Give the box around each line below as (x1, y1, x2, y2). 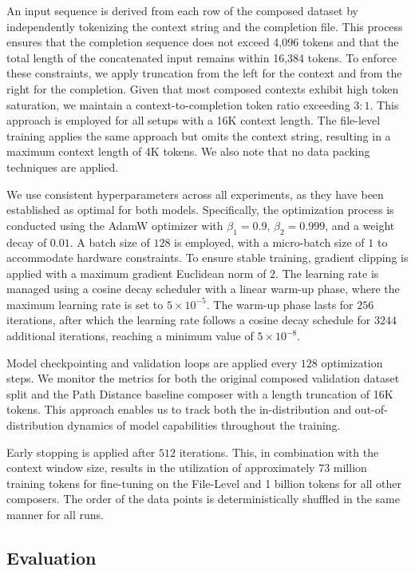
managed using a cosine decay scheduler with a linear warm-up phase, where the (6, 280, 400, 297)
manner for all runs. (6, 506, 104, 523)
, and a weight (325, 216, 395, 233)
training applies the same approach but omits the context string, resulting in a (6, 127, 391, 144)
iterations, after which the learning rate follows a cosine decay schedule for (6, 311, 371, 328)
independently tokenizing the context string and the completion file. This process (6, 18, 403, 34)
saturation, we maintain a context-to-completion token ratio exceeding (6, 96, 350, 113)
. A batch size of (69, 233, 150, 250)
